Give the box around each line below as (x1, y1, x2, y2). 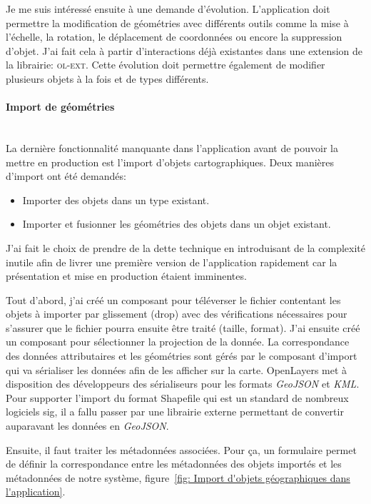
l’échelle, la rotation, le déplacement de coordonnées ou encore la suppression (6, 29, 342, 44)
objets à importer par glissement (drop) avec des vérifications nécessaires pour (6, 306, 347, 321)
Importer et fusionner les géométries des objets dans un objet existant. (22, 216, 331, 231)
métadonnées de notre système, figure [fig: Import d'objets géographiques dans (6, 470, 350, 485)
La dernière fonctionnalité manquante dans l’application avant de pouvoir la (6, 140, 338, 155)
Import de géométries (6, 99, 115, 114)
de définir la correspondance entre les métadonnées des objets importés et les (6, 456, 342, 471)
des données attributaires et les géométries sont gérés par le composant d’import (6, 348, 357, 363)
